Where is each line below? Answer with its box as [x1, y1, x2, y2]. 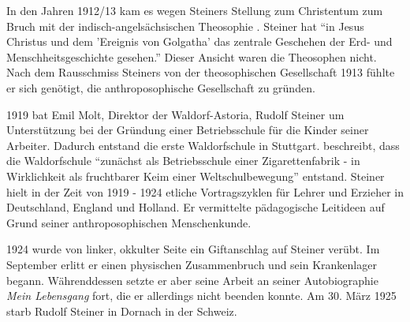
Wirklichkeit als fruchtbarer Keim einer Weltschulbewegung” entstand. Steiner [6, 167, 385, 184]
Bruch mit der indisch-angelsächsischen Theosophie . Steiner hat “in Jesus [6, 17, 364, 34]
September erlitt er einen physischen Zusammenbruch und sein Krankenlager [6, 256, 377, 272]
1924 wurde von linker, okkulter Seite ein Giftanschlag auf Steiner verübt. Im [6, 241, 380, 257]
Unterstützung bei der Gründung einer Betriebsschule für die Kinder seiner [6, 122, 369, 138]
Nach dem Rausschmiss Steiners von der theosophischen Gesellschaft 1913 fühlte [6, 64, 395, 80]
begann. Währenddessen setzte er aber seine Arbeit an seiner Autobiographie [6, 271, 378, 288]
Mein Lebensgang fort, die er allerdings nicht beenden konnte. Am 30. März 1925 [6, 287, 397, 304]
